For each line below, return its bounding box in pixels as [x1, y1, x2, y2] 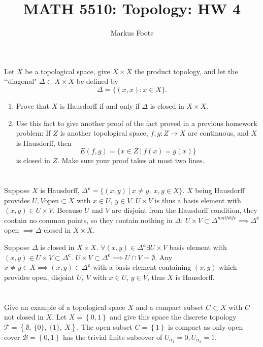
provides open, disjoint [4, 271, 75, 282]
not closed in [4, 311, 44, 322]
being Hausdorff [195, 185, 245, 196]
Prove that [16, 100, 49, 111]
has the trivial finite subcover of [62, 331, 162, 342]
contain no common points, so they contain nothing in [4, 214, 173, 225]
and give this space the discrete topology [110, 311, 237, 322]
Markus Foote [110, 27, 154, 38]
